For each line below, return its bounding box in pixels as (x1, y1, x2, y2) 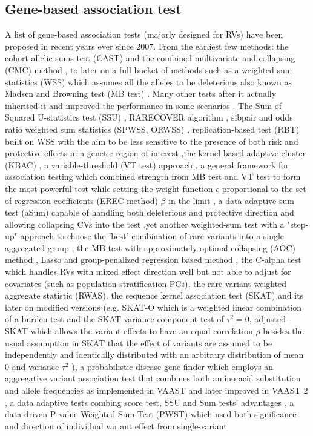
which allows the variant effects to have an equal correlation (30, 325, 253, 337)
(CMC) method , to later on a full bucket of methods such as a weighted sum (5, 63, 292, 76)
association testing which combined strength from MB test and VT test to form (5, 170, 301, 183)
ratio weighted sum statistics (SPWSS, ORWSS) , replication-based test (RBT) (5, 122, 300, 135)
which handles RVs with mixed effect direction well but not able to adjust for (5, 265, 291, 278)
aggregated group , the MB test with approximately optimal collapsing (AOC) (5, 241, 295, 254)
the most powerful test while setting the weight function (5, 182, 213, 194)
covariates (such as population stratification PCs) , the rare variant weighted (5, 277, 287, 289)
